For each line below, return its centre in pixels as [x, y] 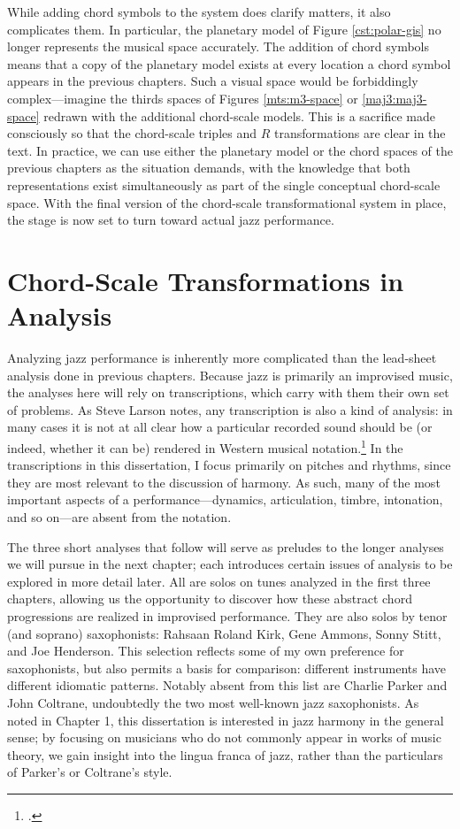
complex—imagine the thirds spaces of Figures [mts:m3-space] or [183, 98]
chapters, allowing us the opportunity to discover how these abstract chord [210, 599]
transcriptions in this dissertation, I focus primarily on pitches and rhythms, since [229, 465]
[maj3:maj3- [395, 98]
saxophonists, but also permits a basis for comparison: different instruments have [227, 668]
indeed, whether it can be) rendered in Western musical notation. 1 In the [205, 446]
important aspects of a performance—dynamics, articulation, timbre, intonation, [225, 499]
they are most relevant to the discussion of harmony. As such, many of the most [224, 482]
